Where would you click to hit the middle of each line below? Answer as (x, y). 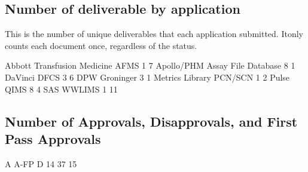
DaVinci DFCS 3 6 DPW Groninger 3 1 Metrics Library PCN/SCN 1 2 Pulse (147, 77)
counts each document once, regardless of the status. (101, 45)
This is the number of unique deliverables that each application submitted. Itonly (154, 34)
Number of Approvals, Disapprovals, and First (151, 121)
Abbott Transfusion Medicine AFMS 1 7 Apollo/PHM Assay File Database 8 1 (150, 65)
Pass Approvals (53, 138)
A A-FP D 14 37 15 (41, 163)
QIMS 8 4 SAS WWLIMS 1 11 (61, 89)
